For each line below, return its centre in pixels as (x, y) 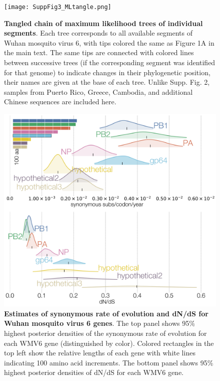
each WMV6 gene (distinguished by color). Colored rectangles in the (109, 343)
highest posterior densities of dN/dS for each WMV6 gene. (94, 372)
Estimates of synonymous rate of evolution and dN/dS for (106, 313)
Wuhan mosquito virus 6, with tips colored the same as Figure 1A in (109, 42)
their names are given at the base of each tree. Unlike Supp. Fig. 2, (107, 82)
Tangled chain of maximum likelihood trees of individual (103, 23)
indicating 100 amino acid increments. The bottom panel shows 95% (109, 362)
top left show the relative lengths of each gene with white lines (100, 353)
